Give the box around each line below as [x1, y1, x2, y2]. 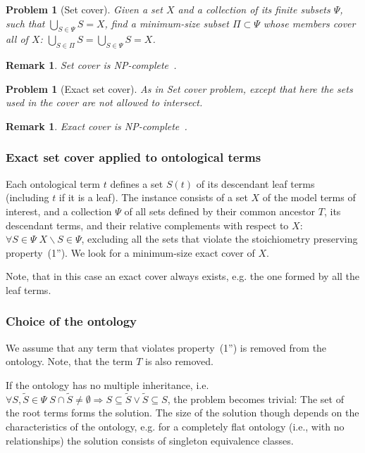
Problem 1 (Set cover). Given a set [6, 2, 163, 16]
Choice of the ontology [6, 312, 137, 330]
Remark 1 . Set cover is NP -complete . [6, 58, 177, 72]
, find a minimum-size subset [104, 15, 229, 30]
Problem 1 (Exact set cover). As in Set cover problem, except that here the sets [6, 81, 353, 96]
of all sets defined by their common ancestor [124, 203, 316, 218]
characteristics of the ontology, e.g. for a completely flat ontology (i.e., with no [6, 419, 345, 433]
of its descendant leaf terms [196, 176, 315, 191]
